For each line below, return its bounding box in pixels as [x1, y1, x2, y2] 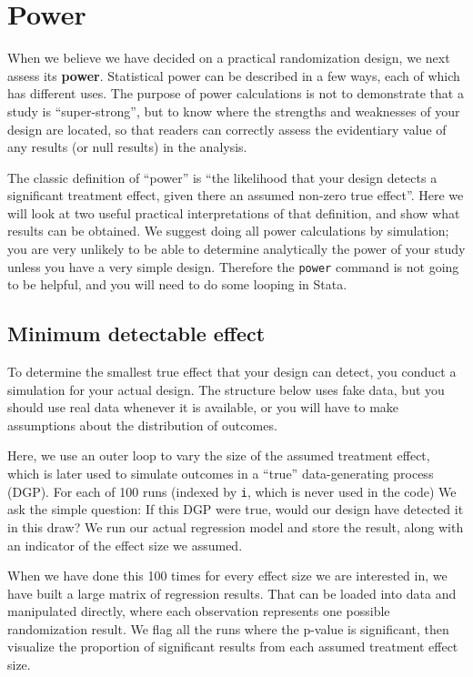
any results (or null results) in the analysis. [7, 137, 247, 157]
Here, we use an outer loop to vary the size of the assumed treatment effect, [7, 446, 430, 465]
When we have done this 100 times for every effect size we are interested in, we [7, 566, 448, 585]
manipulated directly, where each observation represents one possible [7, 601, 390, 621]
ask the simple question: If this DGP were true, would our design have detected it [7, 500, 464, 519]
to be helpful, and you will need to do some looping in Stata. [7, 275, 347, 294]
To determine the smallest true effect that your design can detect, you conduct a [7, 362, 457, 381]
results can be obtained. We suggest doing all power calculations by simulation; [7, 221, 449, 240]
